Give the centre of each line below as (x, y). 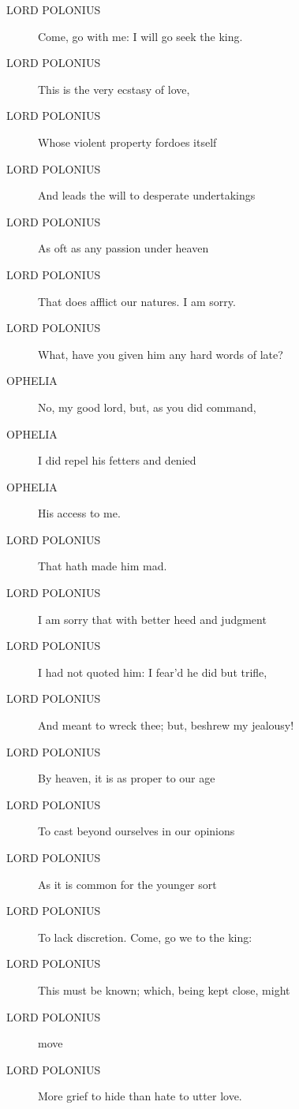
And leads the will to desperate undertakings (147, 195)
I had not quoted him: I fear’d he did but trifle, (153, 672)
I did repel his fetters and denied (117, 460)
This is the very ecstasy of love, (114, 89)
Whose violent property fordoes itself (127, 142)
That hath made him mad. (103, 566)
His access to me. (79, 513)
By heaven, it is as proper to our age (127, 778)
